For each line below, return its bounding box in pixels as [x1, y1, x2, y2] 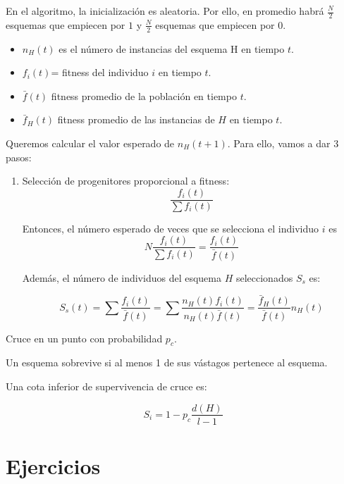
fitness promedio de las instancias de [57, 112, 215, 127]
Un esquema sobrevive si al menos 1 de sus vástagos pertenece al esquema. [6, 355, 328, 370]
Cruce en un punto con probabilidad [6, 330, 163, 345]
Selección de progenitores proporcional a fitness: [22, 173, 230, 188]
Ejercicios [6, 451, 101, 480]
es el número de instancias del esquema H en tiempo [59, 41, 285, 56]
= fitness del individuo [51, 65, 149, 80]
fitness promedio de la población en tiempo [51, 88, 237, 103]
